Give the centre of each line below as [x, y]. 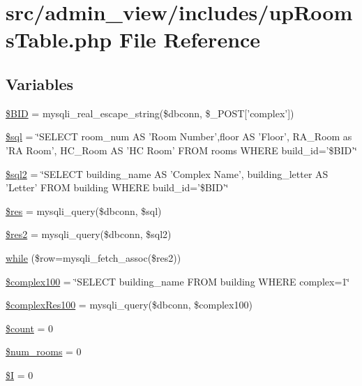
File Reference [190, 39]
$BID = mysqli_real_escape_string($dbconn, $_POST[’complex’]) [150, 113]
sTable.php [59, 39]
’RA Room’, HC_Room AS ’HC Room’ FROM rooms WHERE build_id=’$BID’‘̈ [181, 150]
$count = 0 [30, 328]
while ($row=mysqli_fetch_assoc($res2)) [93, 257]
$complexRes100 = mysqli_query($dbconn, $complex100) [129, 305]
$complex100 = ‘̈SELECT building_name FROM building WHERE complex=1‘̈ [178, 281]
